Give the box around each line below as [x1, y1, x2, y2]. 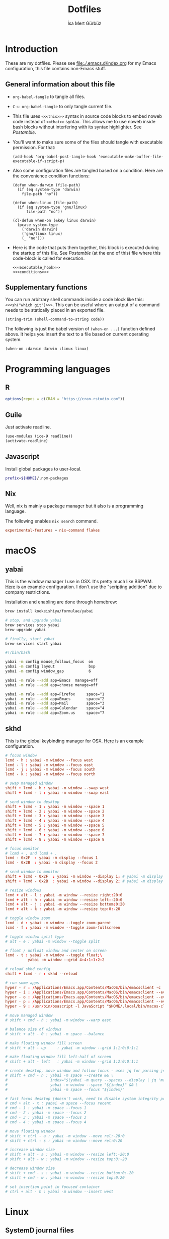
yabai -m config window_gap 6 [5, 669, 92, 674]
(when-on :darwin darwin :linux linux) [5, 346, 89, 352]
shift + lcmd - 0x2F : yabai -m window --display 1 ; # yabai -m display [5, 874, 163, 879]
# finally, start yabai [5, 636, 55, 641]
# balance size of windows [5, 1027, 62, 1032]
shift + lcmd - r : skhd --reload [5, 971, 78, 976]
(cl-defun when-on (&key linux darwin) [12, 218, 97, 223]
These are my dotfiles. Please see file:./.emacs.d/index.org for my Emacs [5, 60, 157, 66]
